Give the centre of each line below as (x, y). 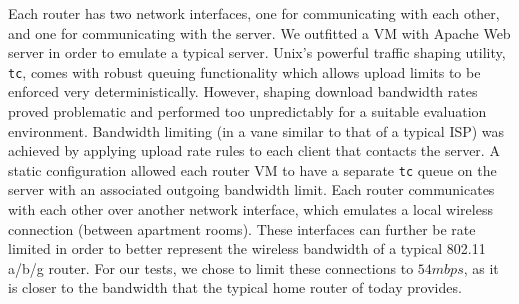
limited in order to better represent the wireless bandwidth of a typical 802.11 (247, 248)
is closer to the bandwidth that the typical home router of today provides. (235, 287)
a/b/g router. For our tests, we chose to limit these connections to (211, 267)
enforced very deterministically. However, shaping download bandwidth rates (243, 91)
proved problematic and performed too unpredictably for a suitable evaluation (247, 111)
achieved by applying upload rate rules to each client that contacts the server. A (254, 150)
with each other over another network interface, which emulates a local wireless (250, 209)
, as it (481, 267)
